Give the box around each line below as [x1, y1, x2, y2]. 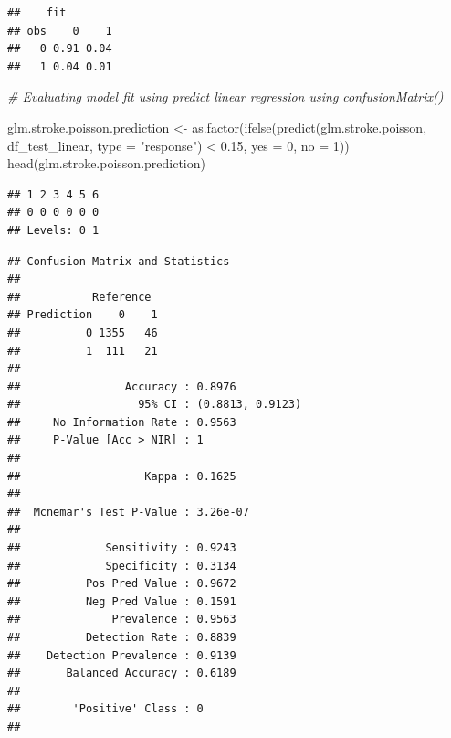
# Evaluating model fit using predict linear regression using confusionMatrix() [7, 87, 444, 106]
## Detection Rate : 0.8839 [7, 631, 236, 644]
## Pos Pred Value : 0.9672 [7, 577, 236, 591]
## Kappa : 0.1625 [7, 469, 236, 483]
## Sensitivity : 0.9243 [7, 541, 236, 555]
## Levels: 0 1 [7, 223, 100, 237]
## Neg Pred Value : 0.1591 [7, 594, 236, 608]
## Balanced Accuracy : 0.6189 [7, 667, 236, 680]
